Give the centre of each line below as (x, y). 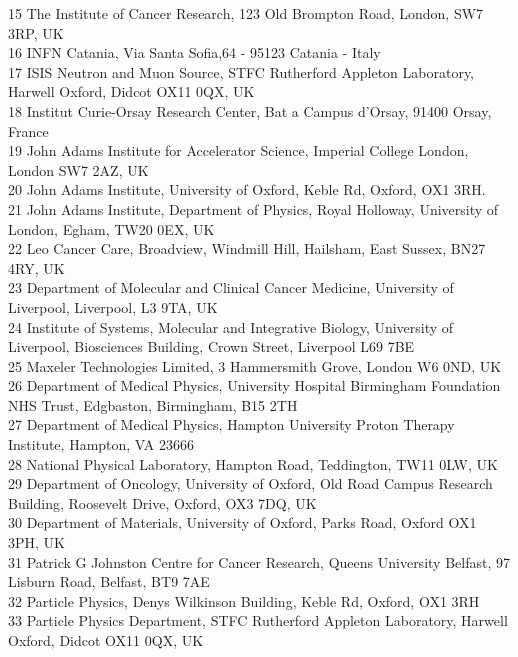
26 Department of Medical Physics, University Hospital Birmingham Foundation (254, 385)
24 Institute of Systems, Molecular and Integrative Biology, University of (231, 326)
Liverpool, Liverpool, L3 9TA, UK (113, 306)
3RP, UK (36, 32)
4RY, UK (36, 267)
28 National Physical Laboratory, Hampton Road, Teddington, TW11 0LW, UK (253, 463)
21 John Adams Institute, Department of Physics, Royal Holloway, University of (253, 208)
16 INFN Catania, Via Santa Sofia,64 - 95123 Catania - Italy (194, 52)
